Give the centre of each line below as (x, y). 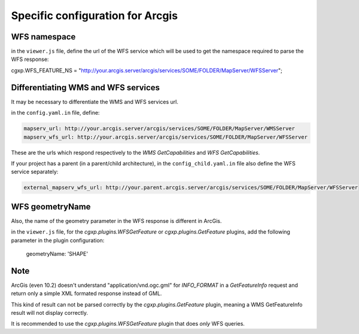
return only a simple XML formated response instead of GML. (86, 293)
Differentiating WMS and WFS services (86, 88)
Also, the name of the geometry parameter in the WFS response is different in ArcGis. (116, 220)
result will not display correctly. (49, 313)
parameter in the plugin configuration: (58, 240)
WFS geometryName (51, 206)
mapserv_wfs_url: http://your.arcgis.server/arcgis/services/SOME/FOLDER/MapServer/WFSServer (166, 137)
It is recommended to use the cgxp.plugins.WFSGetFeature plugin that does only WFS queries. (128, 324)
